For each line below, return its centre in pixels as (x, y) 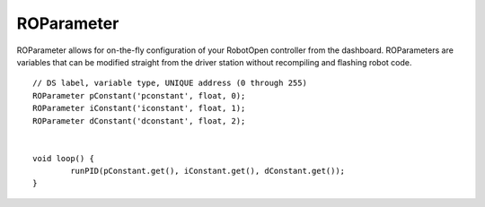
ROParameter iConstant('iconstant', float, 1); (139, 108)
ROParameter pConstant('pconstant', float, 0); (139, 95)
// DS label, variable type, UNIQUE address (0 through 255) (170, 83)
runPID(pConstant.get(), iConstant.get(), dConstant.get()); (208, 171)
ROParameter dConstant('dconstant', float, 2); (139, 121)
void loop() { (63, 158)
